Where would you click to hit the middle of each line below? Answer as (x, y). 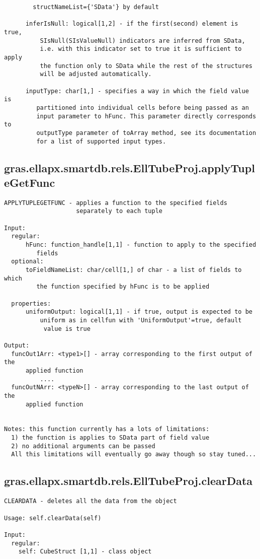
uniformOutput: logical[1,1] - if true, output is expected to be (139, 312)
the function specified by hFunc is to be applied (123, 287)
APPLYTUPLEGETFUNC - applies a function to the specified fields (116, 203)
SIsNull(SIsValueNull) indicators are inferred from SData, (143, 41)
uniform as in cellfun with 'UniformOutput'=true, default (141, 320)
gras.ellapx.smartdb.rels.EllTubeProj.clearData (128, 481)
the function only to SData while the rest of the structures (146, 66)
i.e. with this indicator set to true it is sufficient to (141, 49)
